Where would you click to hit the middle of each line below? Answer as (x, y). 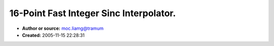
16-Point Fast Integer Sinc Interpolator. (93, 13)
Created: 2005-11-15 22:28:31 (53, 35)
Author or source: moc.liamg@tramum (63, 28)
